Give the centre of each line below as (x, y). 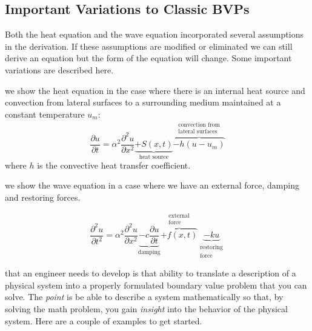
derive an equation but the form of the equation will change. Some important (148, 58)
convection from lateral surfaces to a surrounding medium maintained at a (143, 102)
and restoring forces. (43, 197)
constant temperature (45, 114)
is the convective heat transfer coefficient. (114, 165)
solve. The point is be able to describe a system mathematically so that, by (144, 297)
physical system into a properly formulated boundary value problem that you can (156, 285)
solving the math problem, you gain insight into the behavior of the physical (146, 308)
